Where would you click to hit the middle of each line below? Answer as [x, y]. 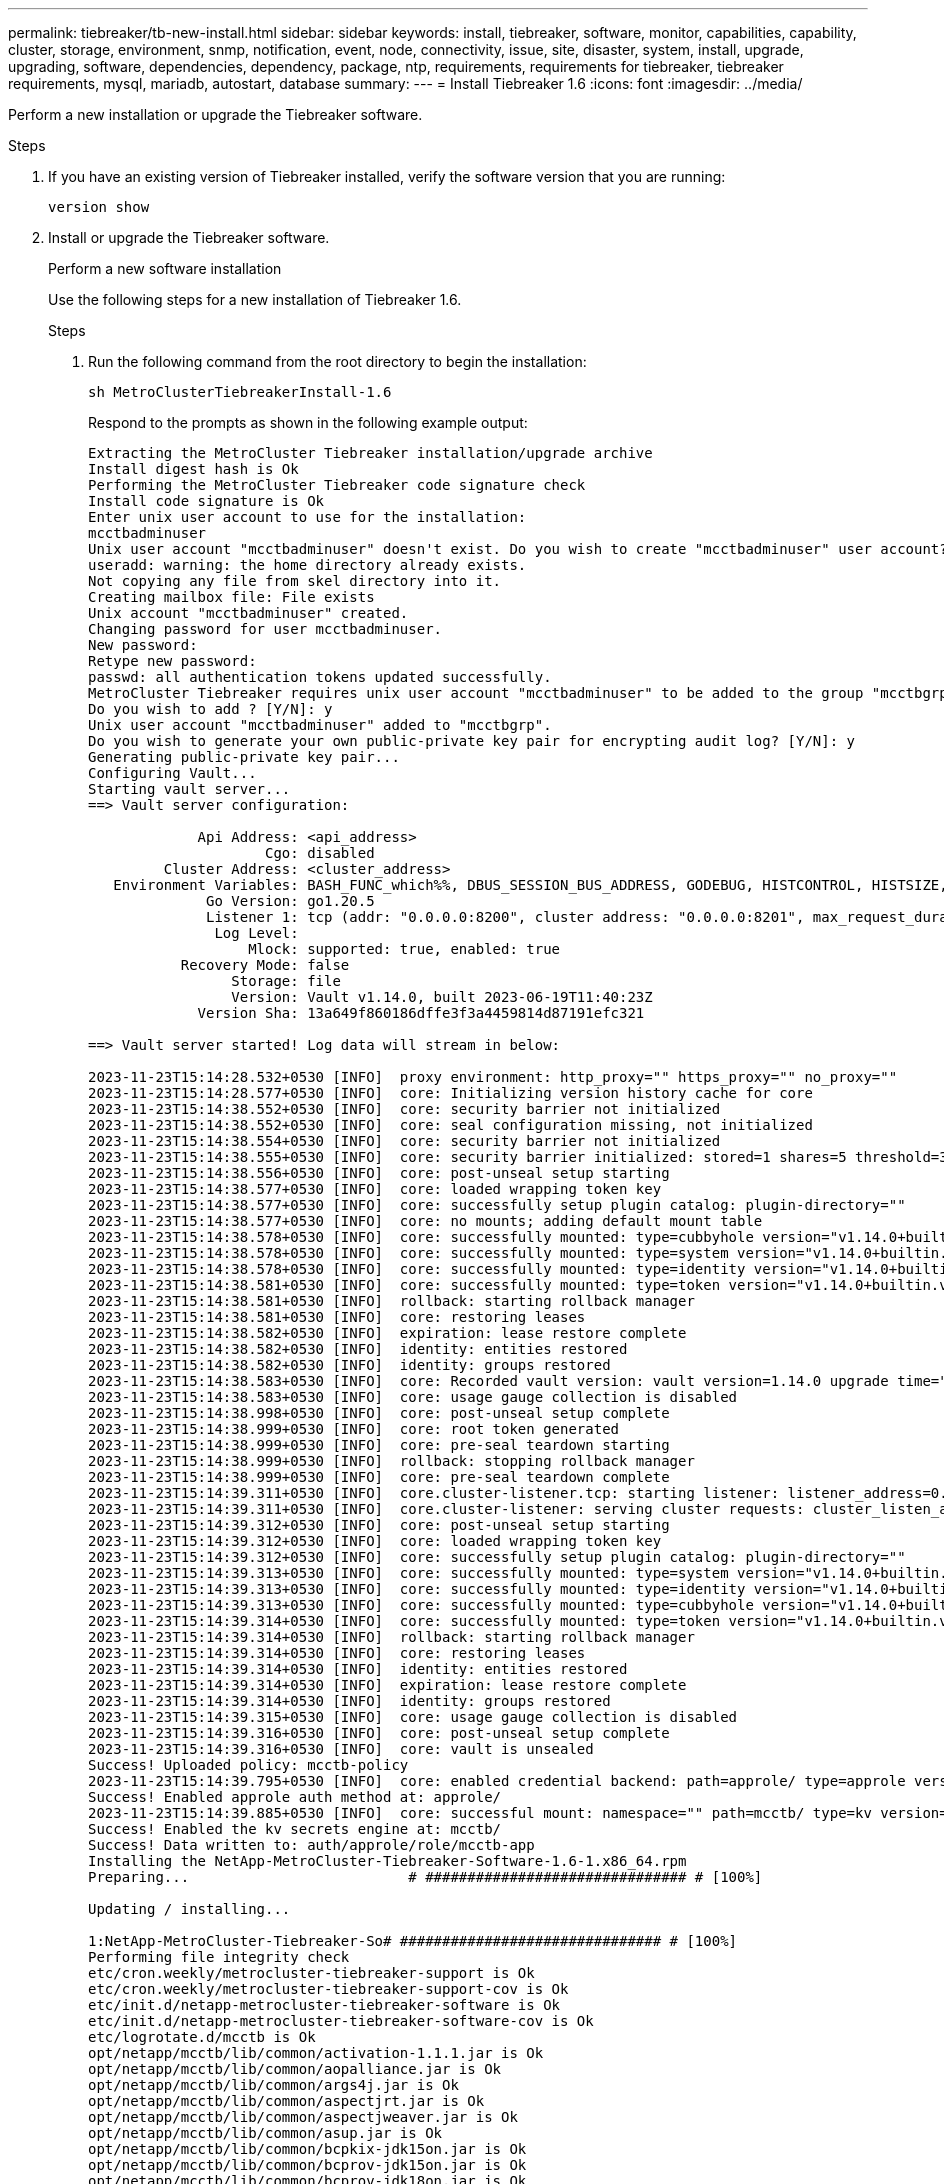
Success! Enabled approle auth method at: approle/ [295, 1797]
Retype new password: [172, 661]
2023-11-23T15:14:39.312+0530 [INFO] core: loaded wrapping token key [375, 1541]
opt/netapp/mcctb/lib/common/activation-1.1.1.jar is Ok [316, 2053]
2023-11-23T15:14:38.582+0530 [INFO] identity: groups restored [349, 1365]
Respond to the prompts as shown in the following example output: [308, 422]
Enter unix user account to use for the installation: [307, 517]
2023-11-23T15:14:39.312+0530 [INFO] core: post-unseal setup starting [379, 1525]
